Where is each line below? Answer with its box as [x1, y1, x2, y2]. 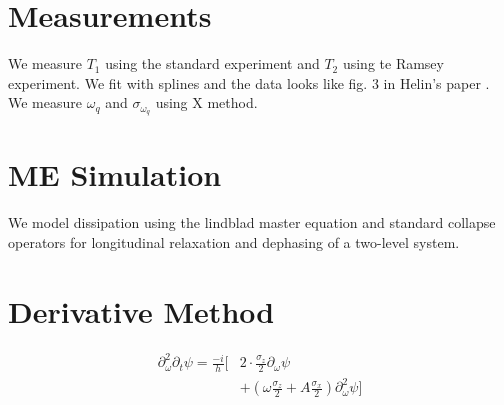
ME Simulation [8, 154, 222, 195]
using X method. [155, 92, 258, 113]
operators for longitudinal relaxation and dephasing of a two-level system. [8, 231, 460, 252]
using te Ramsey [342, 53, 444, 74]
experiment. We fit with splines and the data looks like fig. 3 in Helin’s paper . [8, 72, 490, 93]
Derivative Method [8, 290, 275, 331]
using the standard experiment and [105, 53, 320, 74]
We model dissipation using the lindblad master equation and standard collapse [8, 212, 496, 233]
